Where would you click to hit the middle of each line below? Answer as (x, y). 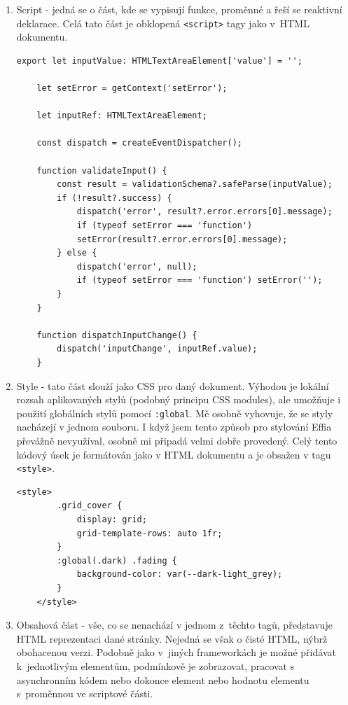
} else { (77, 253)
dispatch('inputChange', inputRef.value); (157, 349)
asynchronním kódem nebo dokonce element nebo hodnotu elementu (163, 679)
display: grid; (112, 519)
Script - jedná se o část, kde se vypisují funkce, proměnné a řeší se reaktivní (179, 9)
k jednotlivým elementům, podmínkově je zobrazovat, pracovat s (155, 665)
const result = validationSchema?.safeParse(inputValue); (195, 184)
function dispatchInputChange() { (117, 335)
